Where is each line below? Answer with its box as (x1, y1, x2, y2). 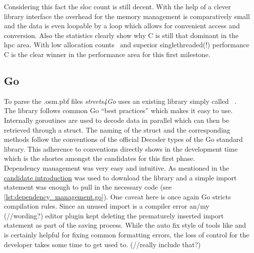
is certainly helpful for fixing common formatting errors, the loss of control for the (4, 230, 250, 240)
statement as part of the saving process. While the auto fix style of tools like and (4, 220, 246, 230)
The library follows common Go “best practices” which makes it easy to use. (4, 105, 233, 116)
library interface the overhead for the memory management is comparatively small (4, 11, 250, 21)
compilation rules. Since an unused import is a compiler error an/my (4, 201, 210, 211)
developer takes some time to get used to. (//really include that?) (4, 239, 201, 249)
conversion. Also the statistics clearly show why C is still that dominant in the (4, 30, 239, 40)
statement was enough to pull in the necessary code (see (4, 182, 172, 192)
